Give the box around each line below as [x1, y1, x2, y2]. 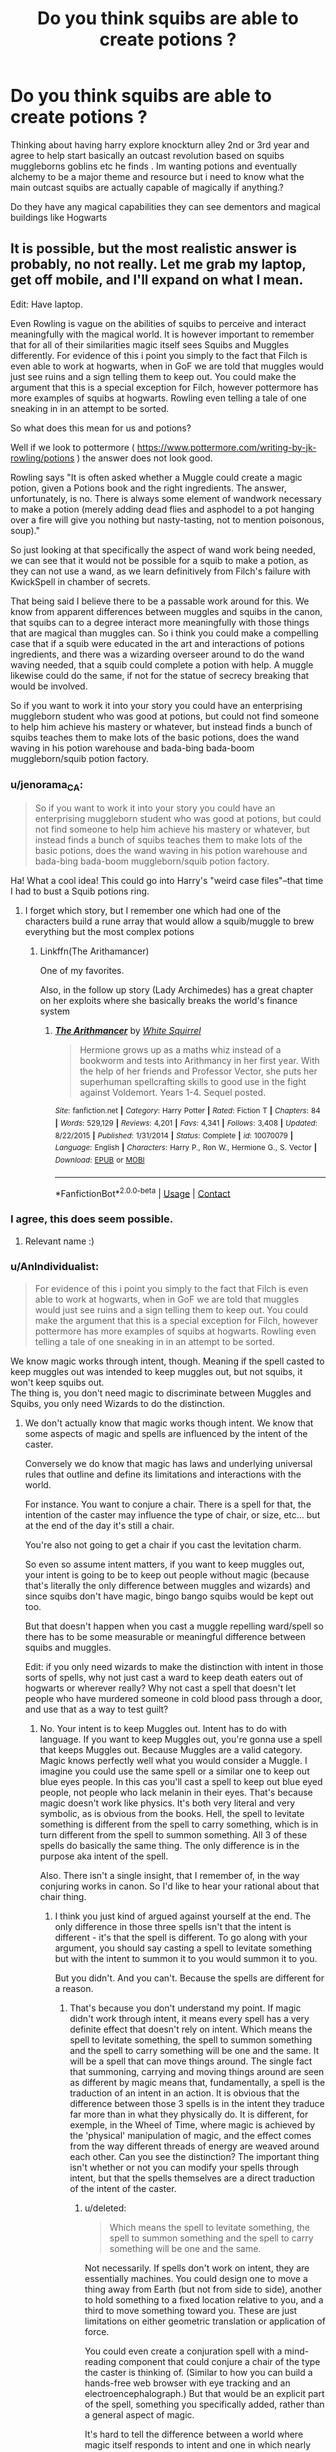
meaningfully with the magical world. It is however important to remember [10, 328, 315, 340]
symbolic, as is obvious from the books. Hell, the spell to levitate [39, 1807, 305, 1819]
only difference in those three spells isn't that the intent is [54, 1920, 292, 1932]
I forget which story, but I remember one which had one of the [24, 905, 282, 917]
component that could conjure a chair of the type [118, 2355, 321, 2367]
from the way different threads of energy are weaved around [69, 2140, 320, 2152]
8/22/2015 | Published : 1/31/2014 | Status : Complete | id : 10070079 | [54, 1130, 294, 1141]
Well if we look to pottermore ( [10, 441, 135, 453]
